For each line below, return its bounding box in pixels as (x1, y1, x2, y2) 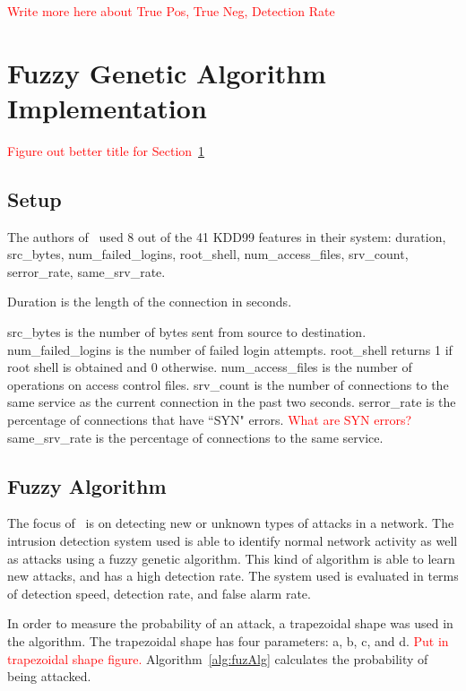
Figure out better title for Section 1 (7, 141, 205, 160)
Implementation (7, 89, 207, 125)
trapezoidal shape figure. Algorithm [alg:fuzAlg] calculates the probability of (7, 649, 428, 668)
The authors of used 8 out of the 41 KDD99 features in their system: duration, (7, 227, 446, 246)
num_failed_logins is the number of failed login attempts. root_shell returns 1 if (7, 340, 453, 358)
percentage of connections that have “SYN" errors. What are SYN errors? (7, 410, 412, 429)
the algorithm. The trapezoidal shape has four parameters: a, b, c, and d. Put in (7, 632, 449, 650)
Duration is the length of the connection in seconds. (7, 292, 292, 311)
